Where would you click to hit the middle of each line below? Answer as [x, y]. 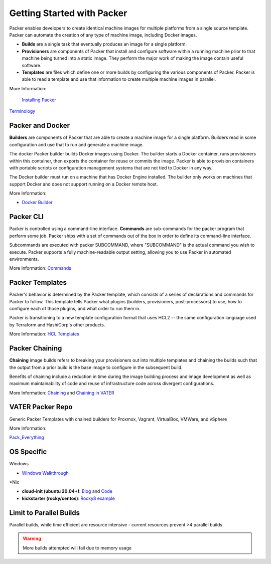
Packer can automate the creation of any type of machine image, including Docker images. [103, 35]
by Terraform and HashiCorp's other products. [57, 325]
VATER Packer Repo [41, 407]
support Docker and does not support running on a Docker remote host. [84, 184]
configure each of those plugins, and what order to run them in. [75, 309]
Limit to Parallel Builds [45, 513]
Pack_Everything [27, 437]
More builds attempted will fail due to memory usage [77, 548]
